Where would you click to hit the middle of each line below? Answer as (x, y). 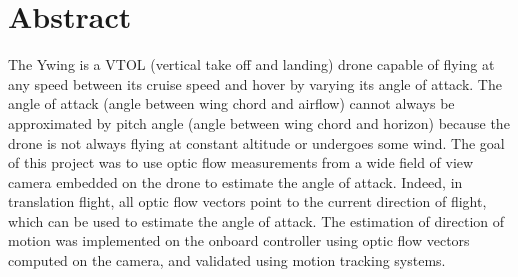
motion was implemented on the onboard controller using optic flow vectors (239, 240)
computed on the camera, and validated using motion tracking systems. (227, 260)
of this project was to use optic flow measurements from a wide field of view (241, 162)
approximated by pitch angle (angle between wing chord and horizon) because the (259, 122)
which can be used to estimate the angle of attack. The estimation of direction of (256, 220)
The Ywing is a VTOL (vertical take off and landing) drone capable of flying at (251, 64)
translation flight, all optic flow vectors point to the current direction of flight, (247, 201)
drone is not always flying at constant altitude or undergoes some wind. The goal (256, 142)
